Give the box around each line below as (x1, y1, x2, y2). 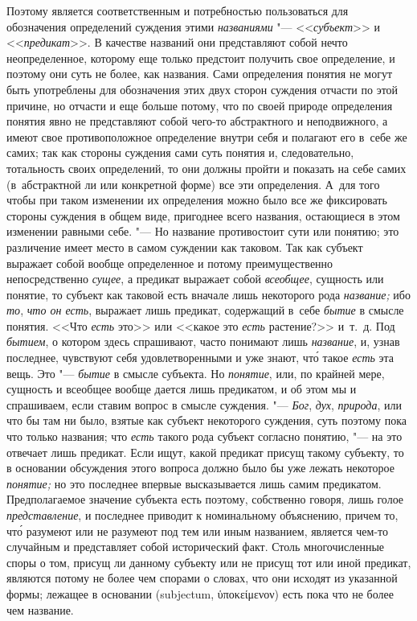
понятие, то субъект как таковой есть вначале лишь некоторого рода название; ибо (6, 286, 411, 302)
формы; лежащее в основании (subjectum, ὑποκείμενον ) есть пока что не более (6, 585, 394, 602)
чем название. (6, 601, 74, 618)
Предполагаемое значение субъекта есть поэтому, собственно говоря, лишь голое (6, 491, 404, 508)
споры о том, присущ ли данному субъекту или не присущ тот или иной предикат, (6, 553, 411, 570)
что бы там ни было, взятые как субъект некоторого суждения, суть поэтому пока (6, 412, 407, 429)
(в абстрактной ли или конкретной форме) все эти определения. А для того (6, 175, 380, 192)
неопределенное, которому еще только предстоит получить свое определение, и (6, 49, 395, 66)
